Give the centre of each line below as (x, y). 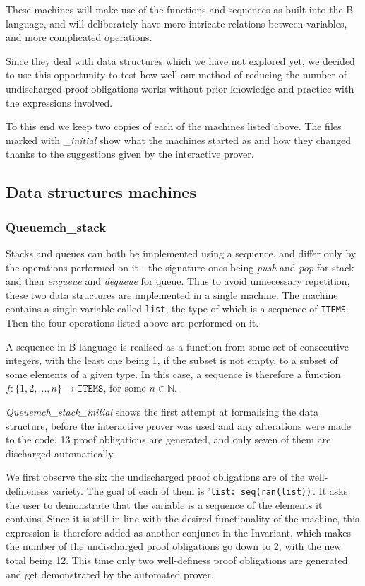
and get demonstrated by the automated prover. (110, 574)
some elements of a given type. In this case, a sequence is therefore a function (173, 374)
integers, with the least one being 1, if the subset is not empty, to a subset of (172, 360)
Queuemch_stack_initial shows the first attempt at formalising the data (162, 411)
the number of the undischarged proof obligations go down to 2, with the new (174, 546)
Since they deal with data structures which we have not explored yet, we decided (180, 60)
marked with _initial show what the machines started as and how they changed (179, 140)
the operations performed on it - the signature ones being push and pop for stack (180, 267)
